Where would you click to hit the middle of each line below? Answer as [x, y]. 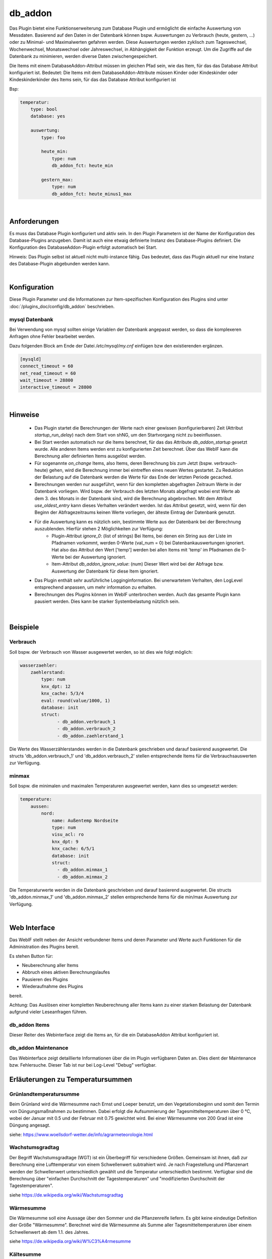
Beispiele [24, 627]
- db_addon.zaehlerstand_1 [90, 736]
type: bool [44, 109]
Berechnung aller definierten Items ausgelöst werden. [90, 456]
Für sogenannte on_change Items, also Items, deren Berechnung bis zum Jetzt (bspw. [124, 463]
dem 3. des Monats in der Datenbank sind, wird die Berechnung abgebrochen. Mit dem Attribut [133, 498]
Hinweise [24, 415]
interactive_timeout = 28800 [56, 387]
